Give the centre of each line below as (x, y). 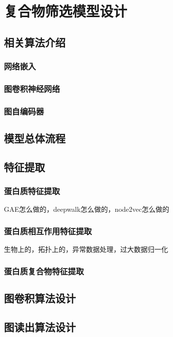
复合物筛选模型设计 (66, 11)
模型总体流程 (35, 138)
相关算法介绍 (35, 42)
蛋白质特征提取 (32, 191)
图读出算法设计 (40, 326)
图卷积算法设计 (40, 298)
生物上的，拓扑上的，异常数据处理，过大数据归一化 (86, 249)
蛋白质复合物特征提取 (44, 271)
